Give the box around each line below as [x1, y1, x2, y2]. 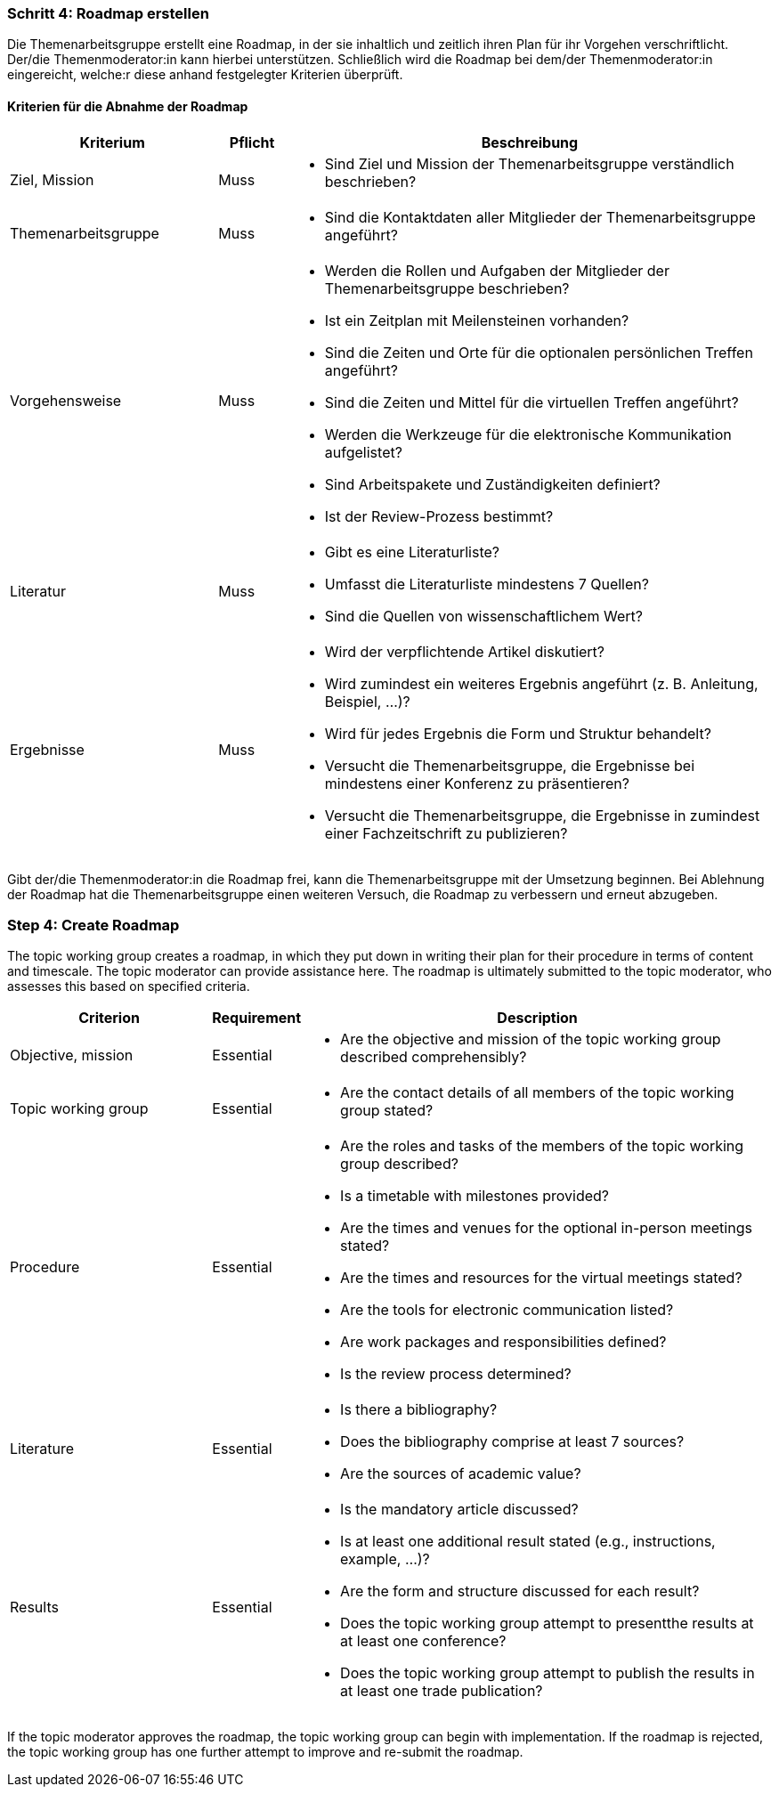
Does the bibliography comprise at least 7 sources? [340, 1433, 685, 1451]
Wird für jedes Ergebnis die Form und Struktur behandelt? [324, 724, 711, 743]
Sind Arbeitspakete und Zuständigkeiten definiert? [324, 475, 661, 493]
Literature [10, 1440, 75, 1458]
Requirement [212, 1009, 302, 1027]
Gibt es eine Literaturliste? [324, 542, 499, 561]
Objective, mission [10, 1046, 134, 1065]
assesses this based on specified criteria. [7, 978, 250, 994]
